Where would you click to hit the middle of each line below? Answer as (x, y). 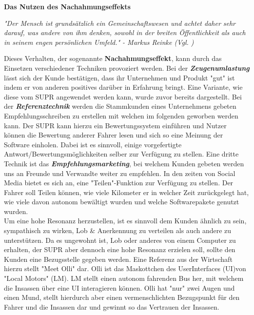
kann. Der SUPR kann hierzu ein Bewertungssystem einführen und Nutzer (115, 125)
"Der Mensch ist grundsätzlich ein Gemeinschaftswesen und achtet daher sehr (120, 23)
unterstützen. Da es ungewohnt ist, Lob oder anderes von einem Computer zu (120, 240)
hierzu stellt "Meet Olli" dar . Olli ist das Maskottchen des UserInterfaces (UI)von (125, 268)
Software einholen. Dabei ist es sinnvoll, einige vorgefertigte (93, 144)
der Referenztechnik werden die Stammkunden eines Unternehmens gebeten (120, 106)
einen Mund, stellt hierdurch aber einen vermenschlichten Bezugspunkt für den (122, 297)
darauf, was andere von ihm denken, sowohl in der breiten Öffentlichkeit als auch (125, 32)
